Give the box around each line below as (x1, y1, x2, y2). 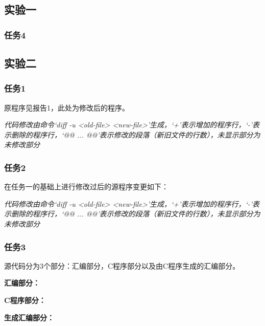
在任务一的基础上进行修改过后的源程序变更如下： (4, 181, 168, 192)
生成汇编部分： (4, 312, 54, 322)
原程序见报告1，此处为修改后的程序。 (4, 102, 129, 113)
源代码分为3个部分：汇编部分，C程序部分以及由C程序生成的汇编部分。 (4, 260, 240, 271)
